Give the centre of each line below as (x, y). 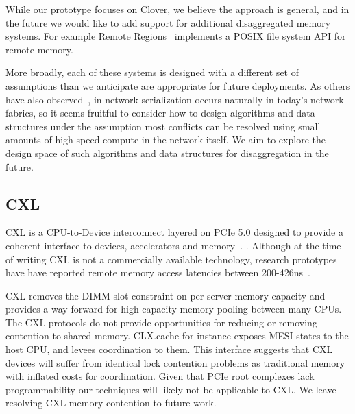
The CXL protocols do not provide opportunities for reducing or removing (161, 322)
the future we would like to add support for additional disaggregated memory (168, 22)
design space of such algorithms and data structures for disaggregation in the (167, 153)
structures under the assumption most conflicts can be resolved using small (163, 126)
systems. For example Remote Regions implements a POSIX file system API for (176, 36)
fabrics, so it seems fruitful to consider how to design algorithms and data (160, 113)
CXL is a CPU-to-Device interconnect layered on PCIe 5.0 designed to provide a (174, 232)
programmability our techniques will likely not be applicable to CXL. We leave (171, 389)
